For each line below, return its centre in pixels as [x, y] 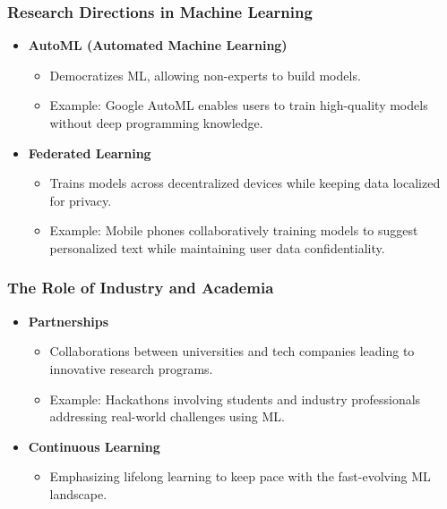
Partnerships [69, 321]
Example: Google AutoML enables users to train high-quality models [239, 105]
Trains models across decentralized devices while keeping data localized [245, 183]
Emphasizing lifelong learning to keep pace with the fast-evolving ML [240, 476]
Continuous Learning [94, 446]
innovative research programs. [131, 368]
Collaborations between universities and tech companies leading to [232, 351]
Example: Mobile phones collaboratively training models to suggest [234, 230]
